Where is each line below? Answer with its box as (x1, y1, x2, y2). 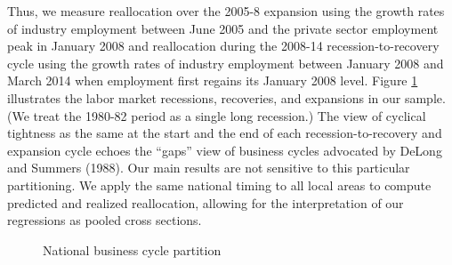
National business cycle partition (43, 240, 222, 259)
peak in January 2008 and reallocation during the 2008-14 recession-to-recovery (7, 36, 440, 55)
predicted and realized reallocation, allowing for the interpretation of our (7, 193, 404, 212)
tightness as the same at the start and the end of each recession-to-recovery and (7, 124, 442, 142)
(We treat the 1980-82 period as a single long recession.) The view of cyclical (7, 106, 426, 124)
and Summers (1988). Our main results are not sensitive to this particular (7, 158, 410, 177)
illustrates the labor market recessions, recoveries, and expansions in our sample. (7, 88, 446, 107)
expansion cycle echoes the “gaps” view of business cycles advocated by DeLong (7, 141, 442, 159)
